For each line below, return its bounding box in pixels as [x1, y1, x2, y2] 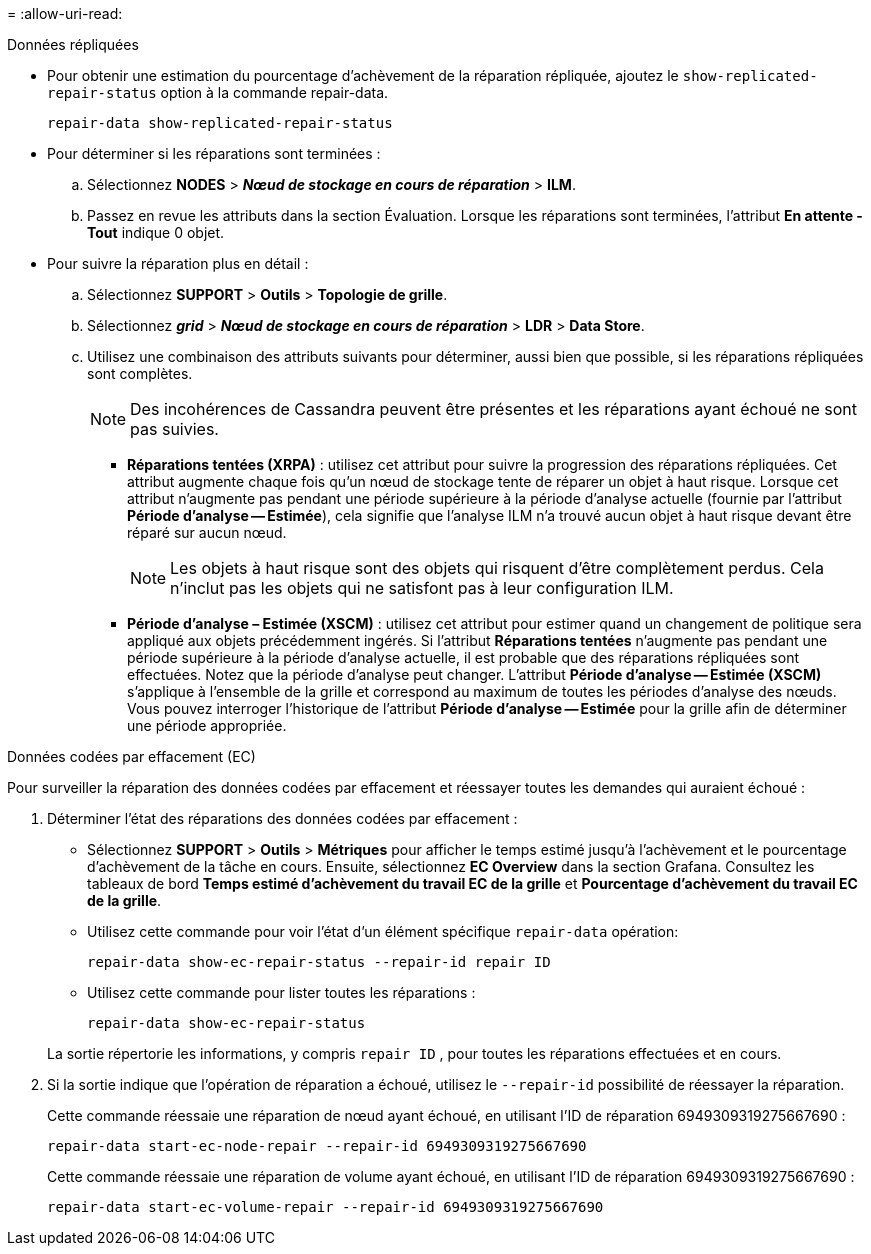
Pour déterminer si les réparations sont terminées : [47, 145, 381, 162]
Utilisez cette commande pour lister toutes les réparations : [87, 984, 476, 1001]
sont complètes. [87, 365, 193, 382]
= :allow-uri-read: [7, 5, 123, 22]
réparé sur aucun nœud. [127, 524, 287, 541]
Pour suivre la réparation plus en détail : [47, 255, 309, 272]
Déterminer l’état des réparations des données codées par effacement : [47, 810, 518, 827]
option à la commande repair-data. [160, 84, 389, 101]
